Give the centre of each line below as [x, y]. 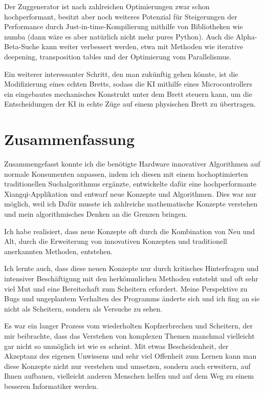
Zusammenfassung [70, 139]
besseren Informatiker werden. [51, 386]
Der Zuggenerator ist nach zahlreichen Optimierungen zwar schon [107, 6]
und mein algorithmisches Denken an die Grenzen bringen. [96, 214]
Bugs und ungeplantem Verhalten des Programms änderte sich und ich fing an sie [132, 298]
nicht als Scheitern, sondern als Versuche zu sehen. [83, 308]
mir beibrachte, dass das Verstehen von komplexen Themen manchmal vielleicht [129, 335]
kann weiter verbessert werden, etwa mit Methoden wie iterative [142, 46]
